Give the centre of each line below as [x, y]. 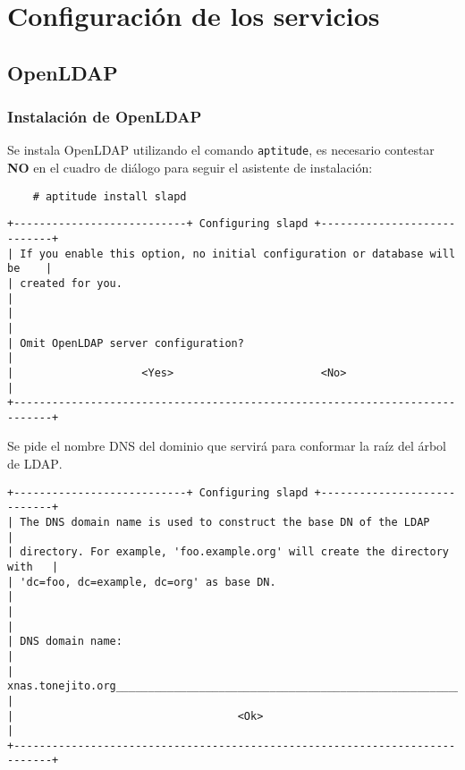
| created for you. [65, 283]
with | [33, 567]
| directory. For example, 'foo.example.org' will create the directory [228, 552]
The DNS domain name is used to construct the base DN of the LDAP [225, 522]
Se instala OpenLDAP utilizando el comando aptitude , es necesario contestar [221, 150]
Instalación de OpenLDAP [105, 117]
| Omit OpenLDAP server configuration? [126, 343]
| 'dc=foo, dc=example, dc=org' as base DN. [142, 582]
